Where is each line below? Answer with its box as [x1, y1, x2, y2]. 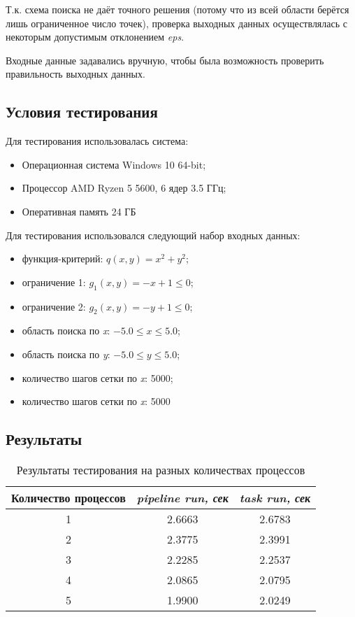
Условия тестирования [6, 101, 158, 122]
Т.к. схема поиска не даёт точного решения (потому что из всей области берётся [6, 2, 349, 16]
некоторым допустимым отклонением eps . [6, 29, 184, 44]
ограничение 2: [22, 299, 86, 313]
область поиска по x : [22, 323, 110, 338]
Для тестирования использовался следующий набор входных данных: [6, 227, 300, 242]
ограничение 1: [22, 274, 86, 289]
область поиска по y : [22, 346, 110, 361]
